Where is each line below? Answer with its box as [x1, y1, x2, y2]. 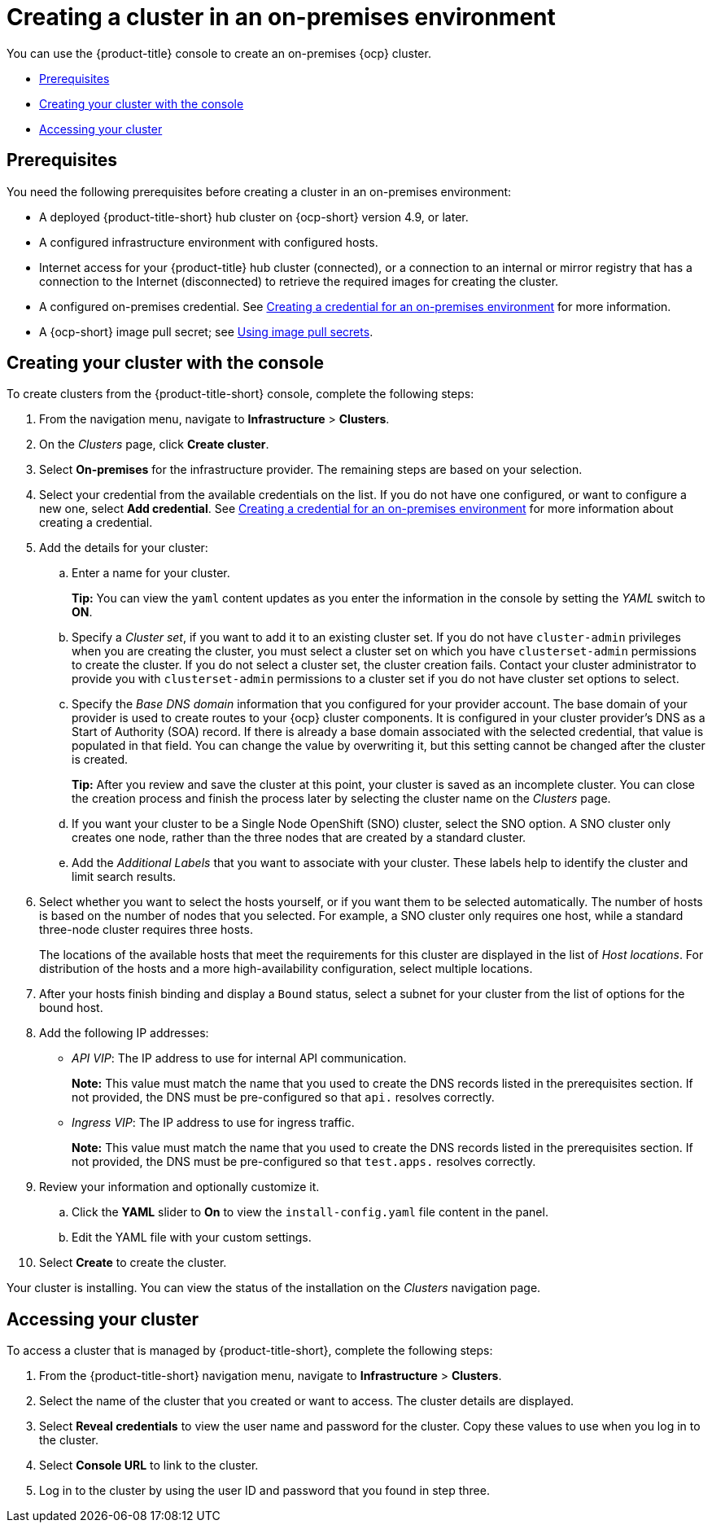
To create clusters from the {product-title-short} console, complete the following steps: [7, 387, 474, 401]
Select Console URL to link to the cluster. [39, 1458, 259, 1473]
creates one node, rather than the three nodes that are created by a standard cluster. [72, 830, 526, 845]
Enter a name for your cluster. [72, 566, 230, 580]
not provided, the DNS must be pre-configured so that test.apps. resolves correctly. [72, 1154, 536, 1169]
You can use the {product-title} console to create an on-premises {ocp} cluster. [7, 46, 431, 60]
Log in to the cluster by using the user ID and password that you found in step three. [39, 1483, 490, 1498]
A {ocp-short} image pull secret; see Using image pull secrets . [39, 324, 373, 339]
